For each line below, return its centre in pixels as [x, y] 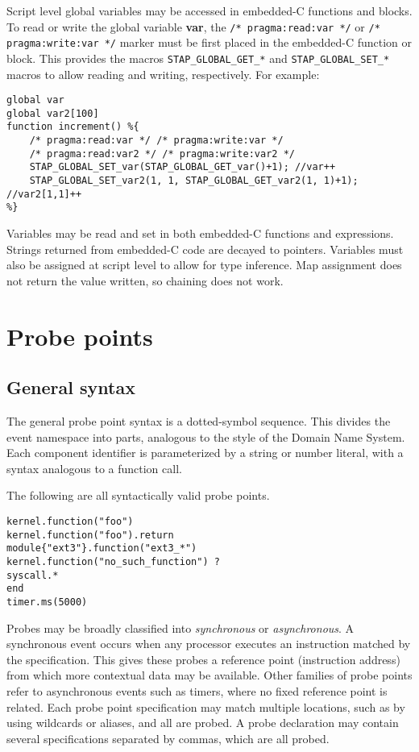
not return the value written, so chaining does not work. [145, 280]
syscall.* [33, 575]
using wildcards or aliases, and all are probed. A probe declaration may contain [203, 723]
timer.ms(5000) [47, 602]
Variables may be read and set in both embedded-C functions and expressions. [200, 233]
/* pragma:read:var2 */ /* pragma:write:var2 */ [162, 154]
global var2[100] [53, 113]
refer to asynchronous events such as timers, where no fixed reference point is [197, 690]
